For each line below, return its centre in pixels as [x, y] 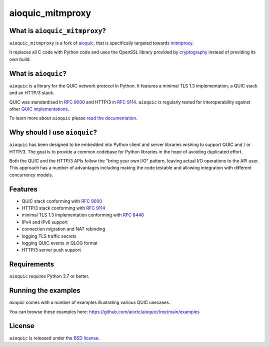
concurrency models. [31, 174]
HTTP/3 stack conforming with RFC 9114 [63, 208]
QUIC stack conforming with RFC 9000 [62, 201]
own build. [20, 59]
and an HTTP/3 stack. [32, 93]
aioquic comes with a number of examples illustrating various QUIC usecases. [90, 302]
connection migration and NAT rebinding [63, 229]
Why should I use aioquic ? [53, 132]
